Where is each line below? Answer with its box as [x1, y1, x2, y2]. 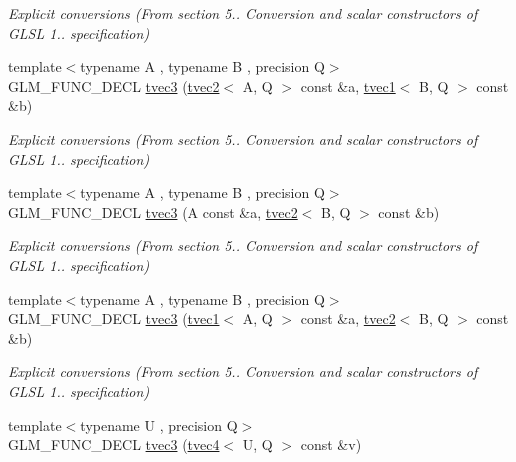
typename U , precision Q [80, 414, 238, 435]
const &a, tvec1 [300, 75, 396, 96]
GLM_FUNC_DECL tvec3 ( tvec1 [8, 308, 220, 329]
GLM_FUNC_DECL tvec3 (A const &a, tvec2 [8, 201, 298, 222]
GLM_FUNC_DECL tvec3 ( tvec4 [8, 434, 220, 455]
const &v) [300, 434, 362, 455]
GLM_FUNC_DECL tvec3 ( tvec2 [8, 75, 220, 96]
